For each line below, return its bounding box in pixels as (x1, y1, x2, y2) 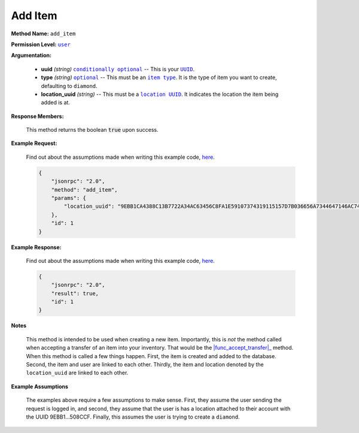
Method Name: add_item (11, 30, 76, 37)
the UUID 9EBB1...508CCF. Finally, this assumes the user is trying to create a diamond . (26, 413, 240, 420)
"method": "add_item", (51, 186, 118, 193)
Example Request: (11, 140, 57, 147)
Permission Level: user (11, 41, 71, 48)
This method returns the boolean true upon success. (26, 126, 159, 134)
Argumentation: (11, 52, 52, 59)
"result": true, (51, 290, 99, 296)
